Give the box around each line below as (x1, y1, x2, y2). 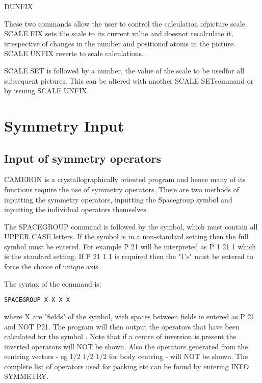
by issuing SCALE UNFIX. (4, 85, 89, 96)
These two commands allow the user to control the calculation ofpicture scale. (4, 18, 247, 29)
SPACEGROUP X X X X (4, 296, 70, 304)
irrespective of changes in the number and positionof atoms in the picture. (4, 38, 235, 48)
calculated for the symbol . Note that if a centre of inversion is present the (4, 331, 237, 342)
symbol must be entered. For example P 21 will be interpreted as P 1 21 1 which (4, 241, 256, 251)
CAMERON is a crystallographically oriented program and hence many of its (4, 174, 246, 185)
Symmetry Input (4, 115, 124, 136)
